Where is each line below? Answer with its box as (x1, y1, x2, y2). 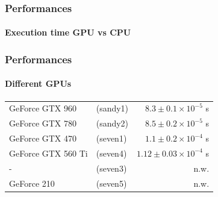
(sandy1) (96, 102, 129, 114)
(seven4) (96, 146, 127, 159)
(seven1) (96, 132, 127, 145)
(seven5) (96, 177, 127, 189)
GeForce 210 (9, 177, 55, 189)
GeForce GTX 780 (9, 117, 77, 130)
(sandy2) (96, 117, 129, 130)
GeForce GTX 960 (9, 102, 77, 114)
